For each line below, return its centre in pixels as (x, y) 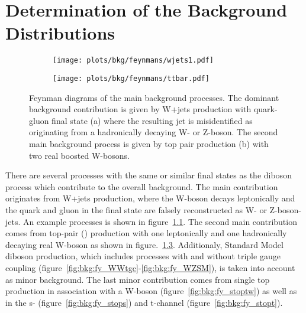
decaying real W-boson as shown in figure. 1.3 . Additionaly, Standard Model (144, 244)
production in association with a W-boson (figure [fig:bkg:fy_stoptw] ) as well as (151, 291)
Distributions (60, 33)
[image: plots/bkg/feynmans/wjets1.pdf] (133, 61)
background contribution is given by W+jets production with (140, 109)
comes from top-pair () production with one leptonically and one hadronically (146, 233)
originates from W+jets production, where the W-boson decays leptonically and (150, 198)
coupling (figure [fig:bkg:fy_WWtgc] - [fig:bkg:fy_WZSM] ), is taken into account (150, 267)
